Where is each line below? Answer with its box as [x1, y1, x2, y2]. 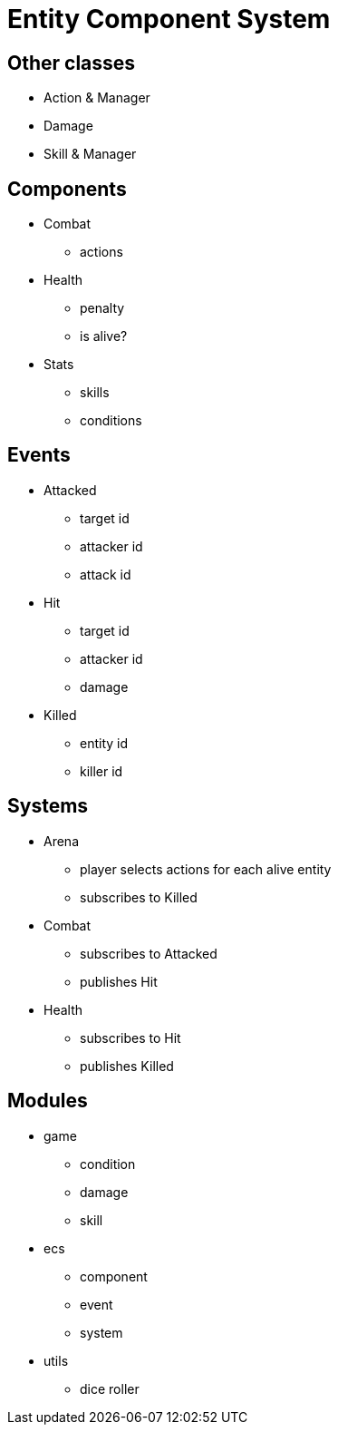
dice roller [80, 1380, 140, 1397]
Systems [7, 794, 89, 818]
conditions [80, 413, 142, 429]
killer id [80, 763, 123, 779]
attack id [80, 566, 131, 582]
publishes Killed [80, 1057, 174, 1074]
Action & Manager [43, 90, 150, 106]
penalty [80, 300, 125, 317]
